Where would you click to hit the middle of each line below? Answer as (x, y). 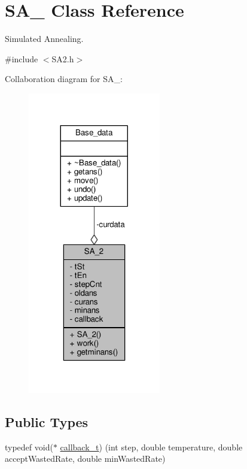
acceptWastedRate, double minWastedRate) (85, 459)
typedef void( (29, 447)
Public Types (47, 421)
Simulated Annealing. (44, 39)
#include (22, 58)
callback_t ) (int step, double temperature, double (151, 447)
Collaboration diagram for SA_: (64, 79)
